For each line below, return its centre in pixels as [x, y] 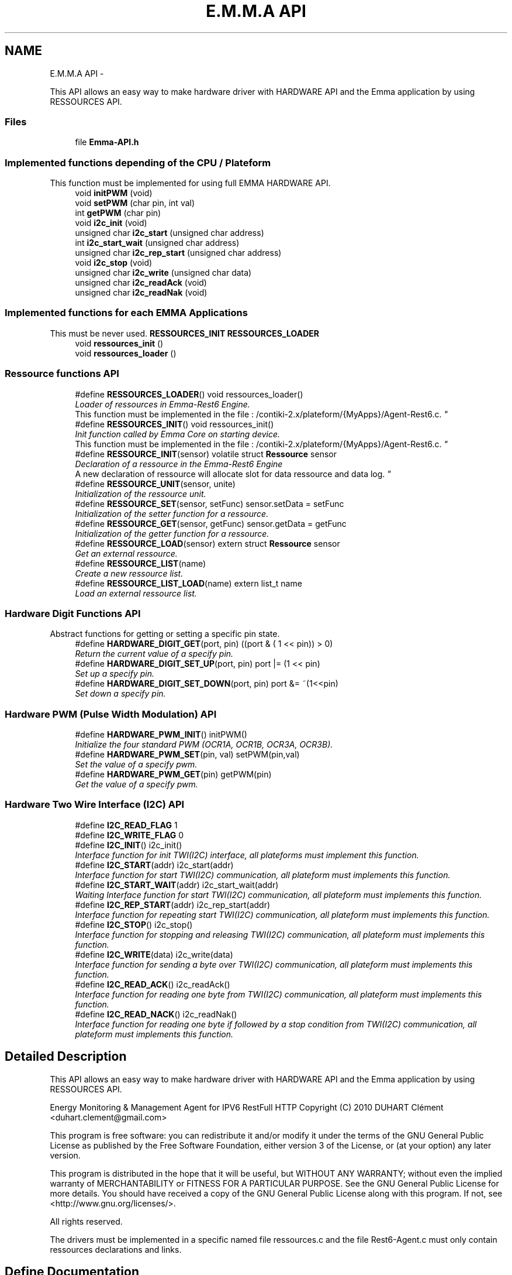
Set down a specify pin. [120, 694]
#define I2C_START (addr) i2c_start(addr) [154, 865]
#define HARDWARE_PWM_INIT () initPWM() [161, 735]
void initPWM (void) [114, 193]
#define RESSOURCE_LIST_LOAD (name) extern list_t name [188, 583]
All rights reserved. [86, 1221]
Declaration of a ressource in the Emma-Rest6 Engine [179, 464]
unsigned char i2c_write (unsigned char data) [163, 273]
